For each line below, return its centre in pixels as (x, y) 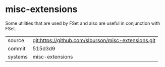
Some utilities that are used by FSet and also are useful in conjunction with (83, 23)
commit (17, 48)
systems (18, 56)
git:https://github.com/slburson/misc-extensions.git (94, 40)
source (16, 40)
